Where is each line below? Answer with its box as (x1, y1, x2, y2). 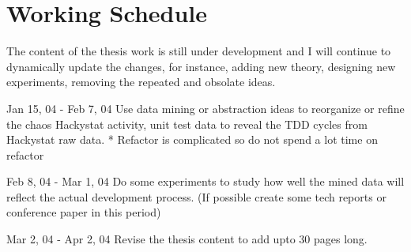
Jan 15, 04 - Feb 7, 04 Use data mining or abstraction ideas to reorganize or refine (6, 100, 405, 116)
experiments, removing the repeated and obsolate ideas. (6, 73, 276, 90)
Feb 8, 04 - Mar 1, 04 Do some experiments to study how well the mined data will (6, 173, 405, 190)
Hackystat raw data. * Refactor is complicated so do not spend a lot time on (6, 131, 378, 148)
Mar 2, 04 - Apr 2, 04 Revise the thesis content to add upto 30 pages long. (6, 231, 368, 247)
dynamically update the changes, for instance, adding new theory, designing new (6, 58, 396, 74)
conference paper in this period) (6, 204, 161, 220)
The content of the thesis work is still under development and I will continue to (6, 43, 391, 59)
